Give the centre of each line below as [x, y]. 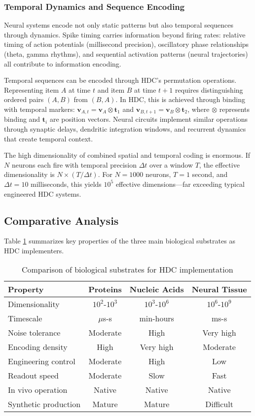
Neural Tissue [219, 289]
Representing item [32, 89]
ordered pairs [24, 99]
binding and [22, 119]
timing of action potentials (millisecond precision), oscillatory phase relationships [127, 44]
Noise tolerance [34, 332]
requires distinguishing [209, 89]
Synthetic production [44, 404]
